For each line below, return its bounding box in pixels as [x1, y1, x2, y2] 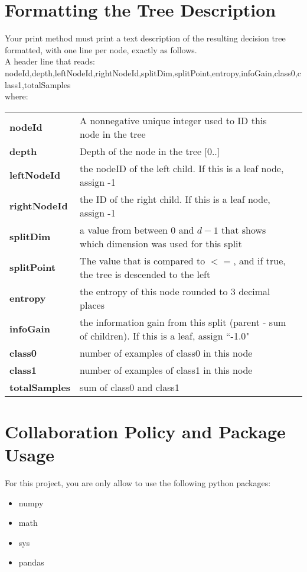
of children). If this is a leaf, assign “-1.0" [80, 328, 250, 342]
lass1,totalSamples [5, 78, 71, 91]
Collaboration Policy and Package [5, 419, 286, 443]
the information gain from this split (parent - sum [80, 315, 286, 329]
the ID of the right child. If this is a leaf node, [80, 192, 270, 206]
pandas [18, 556, 44, 568]
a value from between [80, 222, 168, 237]
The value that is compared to [80, 253, 205, 267]
